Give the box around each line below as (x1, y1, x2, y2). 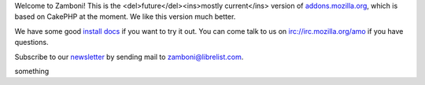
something (14, 66, 50, 76)
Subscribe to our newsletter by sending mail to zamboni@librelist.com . (14, 52, 244, 61)
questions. (14, 38, 49, 47)
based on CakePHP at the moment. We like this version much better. (14, 12, 236, 21)
